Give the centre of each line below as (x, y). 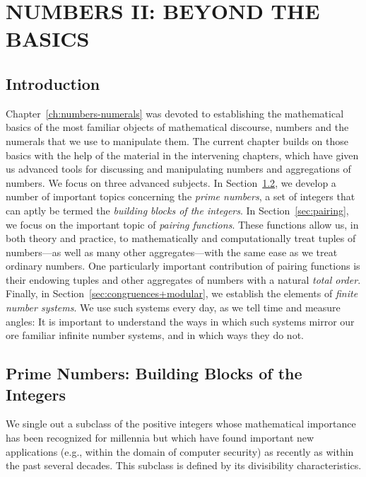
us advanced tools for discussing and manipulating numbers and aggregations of (178, 169)
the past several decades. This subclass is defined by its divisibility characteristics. (184, 465)
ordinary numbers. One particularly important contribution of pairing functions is (183, 266)
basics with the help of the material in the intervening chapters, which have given (182, 155)
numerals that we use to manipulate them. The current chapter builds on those (177, 140)
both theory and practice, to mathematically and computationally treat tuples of (181, 238)
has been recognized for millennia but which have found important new (160, 438)
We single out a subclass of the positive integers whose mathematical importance (181, 424)
